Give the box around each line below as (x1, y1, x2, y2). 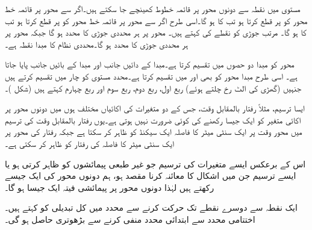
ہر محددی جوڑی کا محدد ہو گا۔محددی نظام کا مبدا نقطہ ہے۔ (5, 37, 189, 50)
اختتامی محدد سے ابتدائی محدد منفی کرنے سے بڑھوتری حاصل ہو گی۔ (5, 213, 255, 225)
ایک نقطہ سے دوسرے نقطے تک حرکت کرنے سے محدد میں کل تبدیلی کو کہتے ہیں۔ (5, 201, 298, 214)
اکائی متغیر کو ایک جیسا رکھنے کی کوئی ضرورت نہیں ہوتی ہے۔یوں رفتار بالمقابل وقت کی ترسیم (5, 113, 301, 126)
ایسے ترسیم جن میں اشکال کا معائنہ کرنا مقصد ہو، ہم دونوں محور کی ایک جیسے (5, 169, 296, 182)
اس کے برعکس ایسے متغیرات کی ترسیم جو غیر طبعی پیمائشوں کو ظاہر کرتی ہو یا (5, 157, 306, 170)
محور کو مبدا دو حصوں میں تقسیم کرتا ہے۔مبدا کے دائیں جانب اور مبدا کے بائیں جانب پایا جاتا (5, 58, 295, 70)
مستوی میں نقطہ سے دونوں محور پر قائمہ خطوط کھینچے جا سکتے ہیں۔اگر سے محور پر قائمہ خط (5, 2, 301, 14)
